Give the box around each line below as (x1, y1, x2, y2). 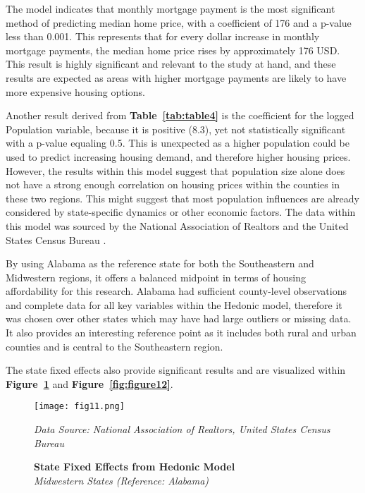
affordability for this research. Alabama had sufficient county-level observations (6, 284, 347, 298)
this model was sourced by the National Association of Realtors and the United (6, 218, 349, 233)
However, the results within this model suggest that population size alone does (6, 163, 345, 178)
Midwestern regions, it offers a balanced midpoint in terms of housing (6, 269, 306, 284)
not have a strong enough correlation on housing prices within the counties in (6, 177, 340, 192)
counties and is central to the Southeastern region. (6, 339, 223, 353)
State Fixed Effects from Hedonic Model (34, 459, 235, 474)
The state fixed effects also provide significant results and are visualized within (6, 363, 346, 377)
